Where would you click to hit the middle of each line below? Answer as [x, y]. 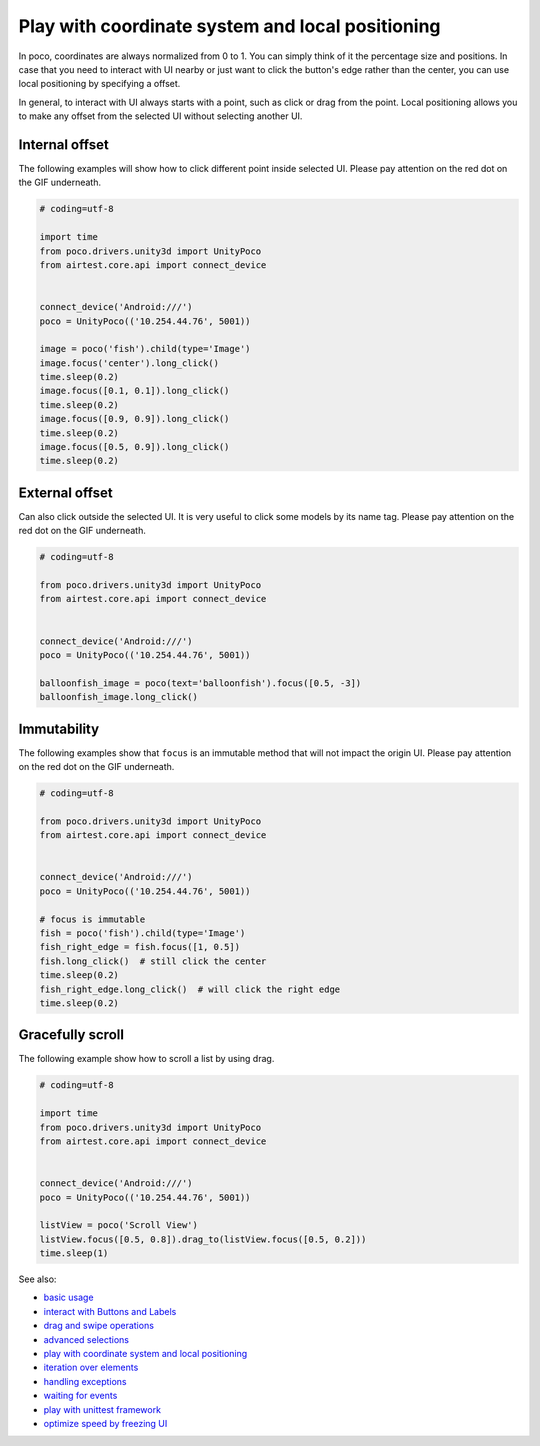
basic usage [68, 1297]
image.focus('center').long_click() [129, 363]
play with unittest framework [102, 1409]
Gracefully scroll [71, 1035]
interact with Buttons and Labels [110, 1311]
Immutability [59, 728]
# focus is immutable [92, 919]
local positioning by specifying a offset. [99, 84]
